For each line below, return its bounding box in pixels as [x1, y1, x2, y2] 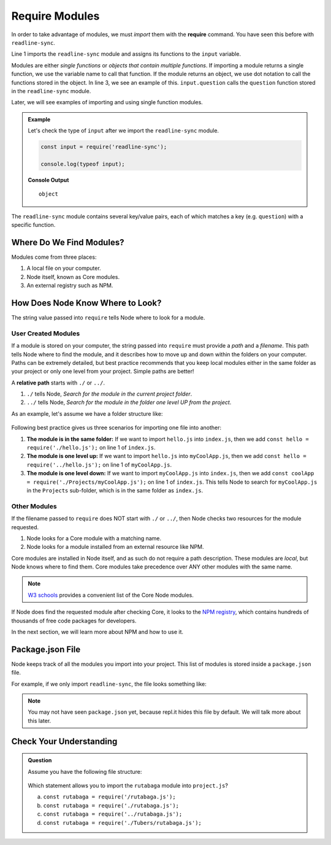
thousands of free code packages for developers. [11, 617, 137, 624]
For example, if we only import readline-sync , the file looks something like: [11, 680, 207, 687]
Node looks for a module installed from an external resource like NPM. [26, 543, 205, 551]
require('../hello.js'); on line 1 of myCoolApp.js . [26, 461, 172, 468]
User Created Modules [11, 329, 80, 337]
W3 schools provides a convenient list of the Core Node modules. [28, 591, 194, 598]
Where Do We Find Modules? [11, 237, 124, 248]
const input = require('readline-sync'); [40, 143, 167, 150]
